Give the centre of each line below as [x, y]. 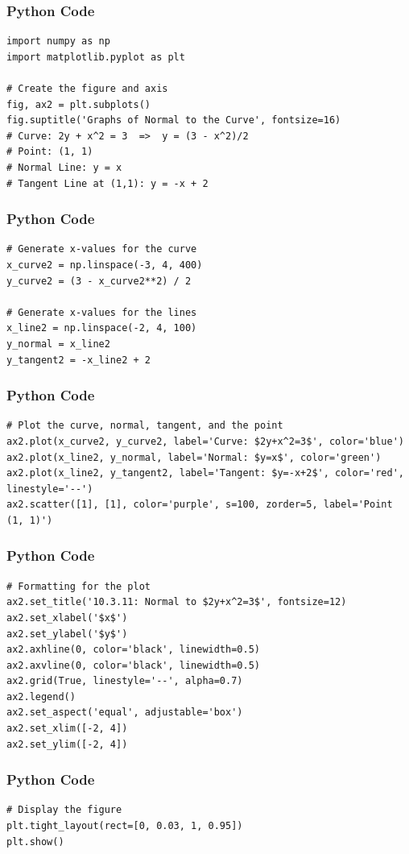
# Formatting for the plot [78, 586]
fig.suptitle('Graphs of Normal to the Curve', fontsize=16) [174, 120]
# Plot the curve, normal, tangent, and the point [145, 426]
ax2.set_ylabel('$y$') [67, 634]
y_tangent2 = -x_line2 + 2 [78, 360]
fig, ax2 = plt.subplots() [78, 104]
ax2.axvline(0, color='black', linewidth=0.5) [133, 665]
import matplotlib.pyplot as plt [96, 57]
